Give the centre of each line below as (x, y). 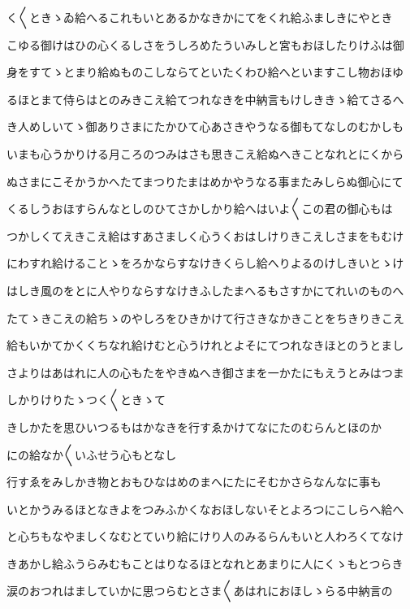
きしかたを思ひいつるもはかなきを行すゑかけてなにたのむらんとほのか (194, 426)
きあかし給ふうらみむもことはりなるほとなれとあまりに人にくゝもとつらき (205, 563)
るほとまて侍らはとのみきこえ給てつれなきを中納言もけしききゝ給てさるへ (205, 99)
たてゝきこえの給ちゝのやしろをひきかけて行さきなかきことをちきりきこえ (205, 318)
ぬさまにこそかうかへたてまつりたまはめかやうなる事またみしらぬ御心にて (205, 181)
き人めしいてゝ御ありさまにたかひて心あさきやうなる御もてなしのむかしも (205, 126)
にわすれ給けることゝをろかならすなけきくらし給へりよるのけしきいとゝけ (205, 263)
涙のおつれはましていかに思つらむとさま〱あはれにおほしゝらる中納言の (200, 591)
